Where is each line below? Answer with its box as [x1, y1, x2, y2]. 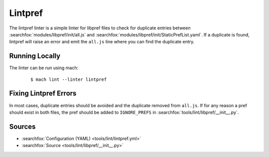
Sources [9, 122, 36, 131]
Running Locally [9, 52, 61, 60]
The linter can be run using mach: [9, 65, 79, 71]
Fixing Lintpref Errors [9, 89, 77, 98]
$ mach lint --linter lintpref [30, 76, 107, 82]
